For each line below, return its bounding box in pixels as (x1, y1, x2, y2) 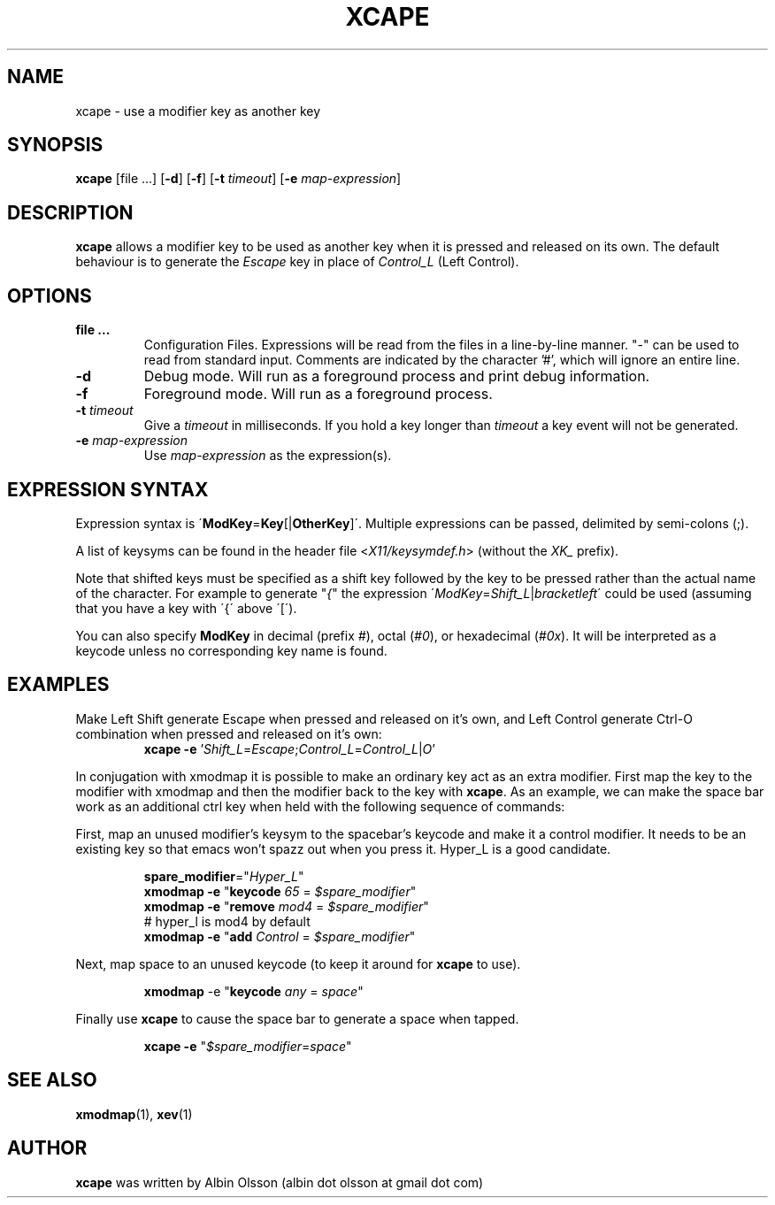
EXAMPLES (7, 673, 110, 696)
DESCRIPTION (7, 201, 134, 224)
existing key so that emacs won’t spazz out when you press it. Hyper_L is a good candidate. (75, 840, 611, 856)
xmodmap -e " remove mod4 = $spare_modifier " (143, 898, 429, 914)
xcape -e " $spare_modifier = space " (143, 1038, 352, 1054)
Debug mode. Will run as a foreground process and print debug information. (143, 367, 650, 386)
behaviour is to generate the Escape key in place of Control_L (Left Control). (75, 254, 519, 270)
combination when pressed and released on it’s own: (75, 725, 382, 741)
